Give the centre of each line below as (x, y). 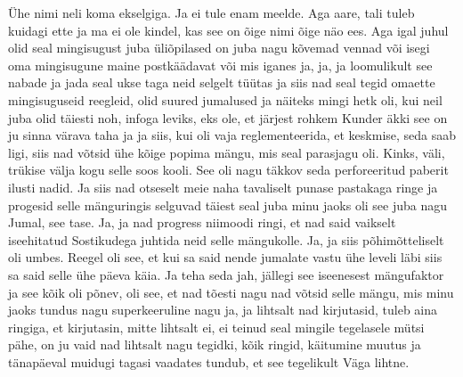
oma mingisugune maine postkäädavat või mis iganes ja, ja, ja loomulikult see (220, 65)
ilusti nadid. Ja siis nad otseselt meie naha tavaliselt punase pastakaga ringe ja (223, 187)
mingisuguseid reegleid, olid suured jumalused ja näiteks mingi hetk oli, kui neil (225, 99)
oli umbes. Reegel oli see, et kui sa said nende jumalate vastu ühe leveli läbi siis (225, 257)
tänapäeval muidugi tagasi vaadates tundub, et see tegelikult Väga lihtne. (209, 361)
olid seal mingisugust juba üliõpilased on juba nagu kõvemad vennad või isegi (219, 48)
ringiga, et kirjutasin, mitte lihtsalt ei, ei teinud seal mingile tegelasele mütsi (216, 327)
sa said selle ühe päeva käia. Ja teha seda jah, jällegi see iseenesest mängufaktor (226, 274)
